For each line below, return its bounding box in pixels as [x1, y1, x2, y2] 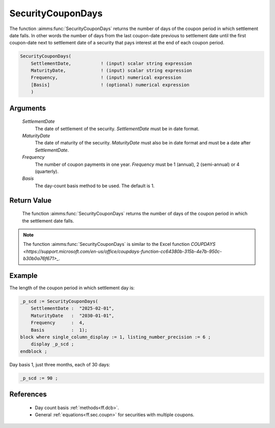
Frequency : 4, [31, 320, 85, 326]
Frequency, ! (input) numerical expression [31, 74, 182, 81]
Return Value [9, 196, 52, 205]
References [9, 390, 47, 399]
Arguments [9, 104, 46, 112]
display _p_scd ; [31, 341, 74, 347]
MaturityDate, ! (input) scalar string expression [31, 68, 193, 73]
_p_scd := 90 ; [20, 375, 58, 381]
